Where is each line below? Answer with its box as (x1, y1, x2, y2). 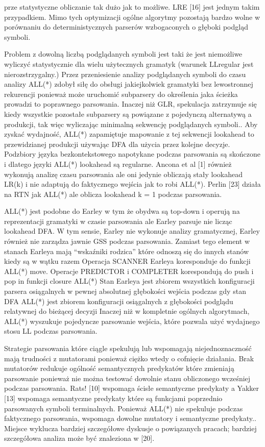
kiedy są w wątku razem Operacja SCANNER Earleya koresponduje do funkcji (4, 256, 251, 266)
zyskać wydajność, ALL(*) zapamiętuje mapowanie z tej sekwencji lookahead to (4, 129, 254, 139)
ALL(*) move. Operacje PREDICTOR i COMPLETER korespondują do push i (4, 265, 254, 276)
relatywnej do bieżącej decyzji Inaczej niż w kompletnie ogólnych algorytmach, (4, 306, 250, 316)
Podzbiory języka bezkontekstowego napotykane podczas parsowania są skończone (4, 148, 260, 159)
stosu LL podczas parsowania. (4, 326, 98, 336)
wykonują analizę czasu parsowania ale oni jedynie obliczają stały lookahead (4, 168, 243, 179)
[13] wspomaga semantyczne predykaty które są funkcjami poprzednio (4, 392, 223, 403)
